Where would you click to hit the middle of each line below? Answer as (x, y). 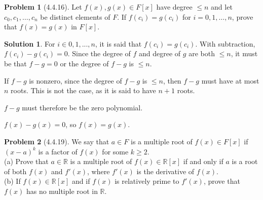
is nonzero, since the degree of (76, 80)
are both (202, 53)
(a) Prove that (26, 161)
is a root (245, 161)
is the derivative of (165, 171)
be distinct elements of (75, 16)
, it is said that (119, 43)
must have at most (230, 80)
